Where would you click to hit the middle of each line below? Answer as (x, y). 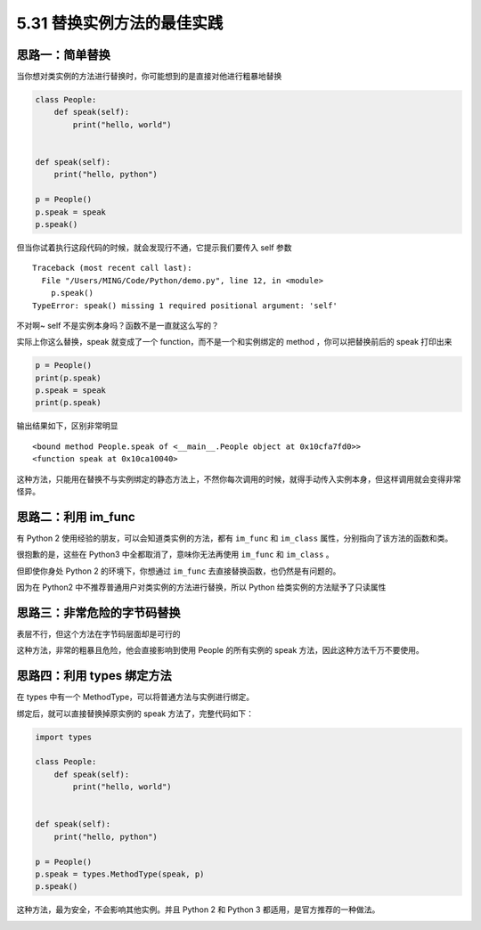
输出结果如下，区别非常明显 (67, 426)
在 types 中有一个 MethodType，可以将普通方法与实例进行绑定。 (135, 697)
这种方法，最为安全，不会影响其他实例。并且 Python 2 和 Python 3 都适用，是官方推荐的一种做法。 (198, 910)
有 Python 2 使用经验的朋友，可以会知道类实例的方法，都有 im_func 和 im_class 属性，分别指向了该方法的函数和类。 (235, 538)
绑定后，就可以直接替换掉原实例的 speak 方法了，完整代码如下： (135, 714)
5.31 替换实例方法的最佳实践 (120, 23)
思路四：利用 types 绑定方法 (94, 676)
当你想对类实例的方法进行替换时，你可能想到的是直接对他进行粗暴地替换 (149, 77)
